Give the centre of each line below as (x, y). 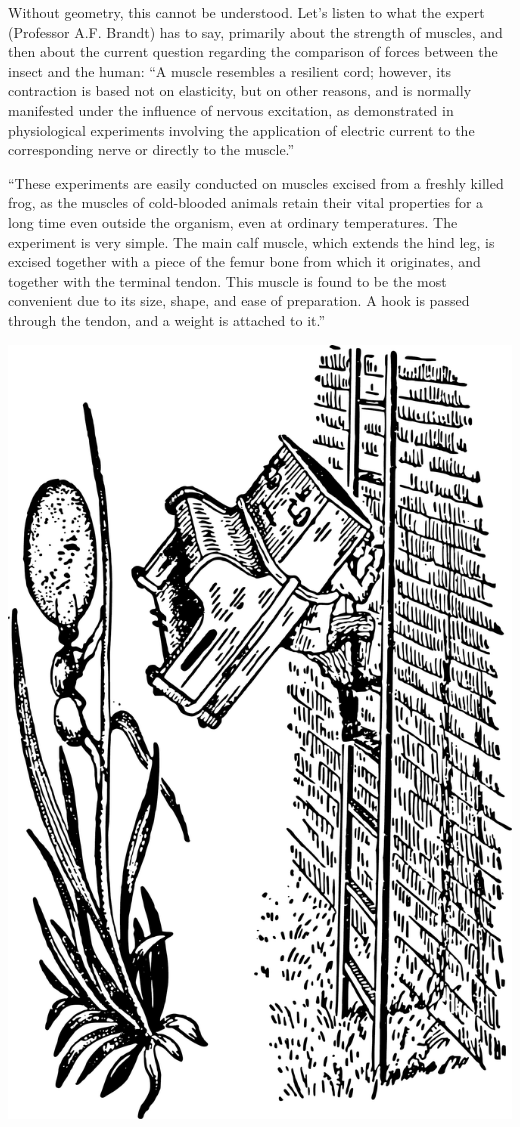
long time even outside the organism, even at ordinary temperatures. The (233, 221)
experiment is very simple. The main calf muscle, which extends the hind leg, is (251, 241)
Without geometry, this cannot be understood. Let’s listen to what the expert (246, 12)
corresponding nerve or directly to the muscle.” (151, 149)
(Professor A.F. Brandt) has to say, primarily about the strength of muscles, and (255, 31)
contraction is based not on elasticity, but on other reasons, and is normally (240, 90)
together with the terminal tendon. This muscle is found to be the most (227, 280)
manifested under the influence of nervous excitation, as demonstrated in (231, 109)
